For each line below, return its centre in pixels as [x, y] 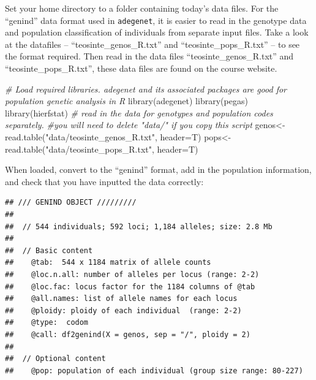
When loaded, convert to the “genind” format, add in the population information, [158, 169]
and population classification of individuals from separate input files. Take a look [157, 32]
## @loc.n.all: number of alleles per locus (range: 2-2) [132, 274]
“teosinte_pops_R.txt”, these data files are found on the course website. [141, 68]
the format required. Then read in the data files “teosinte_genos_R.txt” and [149, 56]
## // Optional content [55, 359]
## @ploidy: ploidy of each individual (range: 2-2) [123, 310]
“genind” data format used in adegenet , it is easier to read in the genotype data [156, 20]
